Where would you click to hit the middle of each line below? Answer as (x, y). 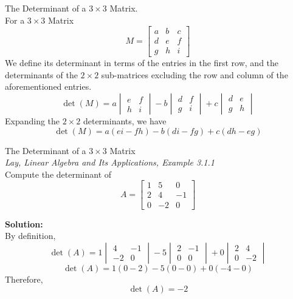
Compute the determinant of (58, 174)
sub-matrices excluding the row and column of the (195, 74)
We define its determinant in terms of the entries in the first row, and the (142, 63)
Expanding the (33, 121)
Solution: (24, 223)
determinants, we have (125, 121)
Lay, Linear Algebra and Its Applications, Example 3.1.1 (110, 162)
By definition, (30, 236)
